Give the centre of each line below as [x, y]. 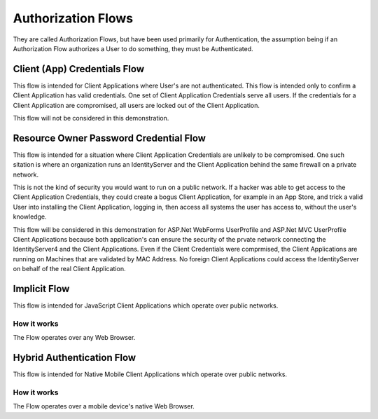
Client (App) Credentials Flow [79, 69]
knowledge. [30, 217]
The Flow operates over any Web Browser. [74, 338]
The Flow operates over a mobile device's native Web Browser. [104, 406]
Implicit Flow [41, 289]
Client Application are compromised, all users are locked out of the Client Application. [136, 105]
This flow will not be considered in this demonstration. [91, 118]
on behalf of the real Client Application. [69, 269]
